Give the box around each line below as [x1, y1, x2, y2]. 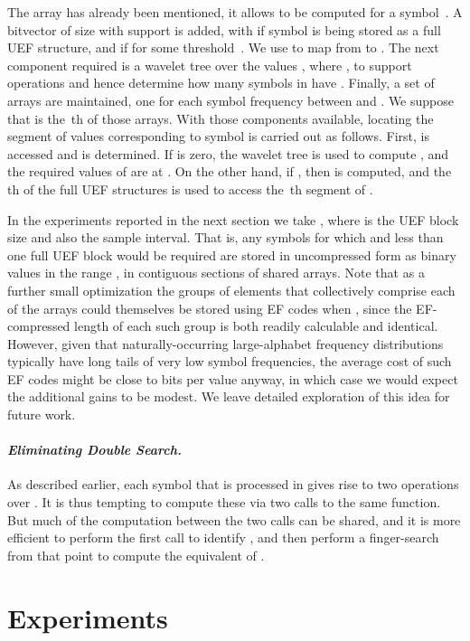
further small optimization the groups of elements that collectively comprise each [7, 280, 456, 299]
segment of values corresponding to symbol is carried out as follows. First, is [7, 127, 429, 146]
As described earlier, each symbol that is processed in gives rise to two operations [7, 475, 459, 494]
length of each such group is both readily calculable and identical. [74, 316, 438, 335]
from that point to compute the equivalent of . [7, 545, 265, 564]
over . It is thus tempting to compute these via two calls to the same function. [7, 493, 441, 512]
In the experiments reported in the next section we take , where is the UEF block [7, 210, 459, 229]
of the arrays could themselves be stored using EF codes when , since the [7, 298, 412, 317]
